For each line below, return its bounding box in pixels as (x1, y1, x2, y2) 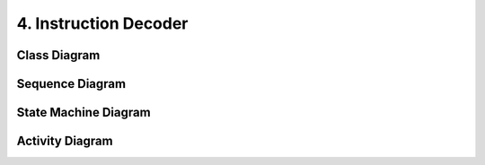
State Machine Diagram (16, 105, 152, 120)
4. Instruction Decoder (16, 13, 189, 33)
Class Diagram (16, 48, 101, 63)
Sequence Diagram (16, 76, 126, 91)
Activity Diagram (16, 134, 113, 149)
